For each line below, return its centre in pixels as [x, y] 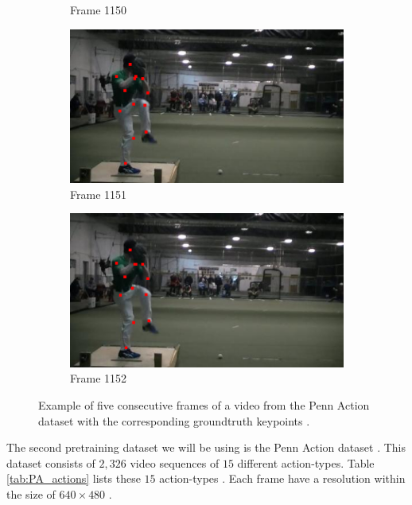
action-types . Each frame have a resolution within [282, 478]
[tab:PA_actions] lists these [74, 478]
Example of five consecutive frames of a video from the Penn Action [204, 404]
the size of [31, 493]
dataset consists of [51, 462]
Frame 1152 [99, 378]
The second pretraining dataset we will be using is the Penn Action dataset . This [206, 447]
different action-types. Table [306, 462]
